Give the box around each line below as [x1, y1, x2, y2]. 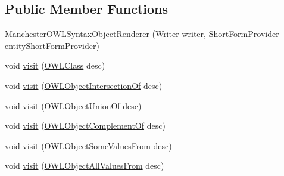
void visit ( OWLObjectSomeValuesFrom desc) [5, 139, 172, 152]
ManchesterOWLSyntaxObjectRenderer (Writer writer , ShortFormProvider [5, 27, 279, 40]
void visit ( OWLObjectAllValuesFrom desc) [5, 159, 164, 172]
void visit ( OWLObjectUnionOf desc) [5, 99, 142, 112]
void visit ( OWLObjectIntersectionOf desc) [5, 79, 163, 91]
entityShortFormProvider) [5, 39, 99, 51]
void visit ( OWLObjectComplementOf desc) [5, 119, 166, 132]
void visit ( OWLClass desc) [5, 59, 105, 72]
